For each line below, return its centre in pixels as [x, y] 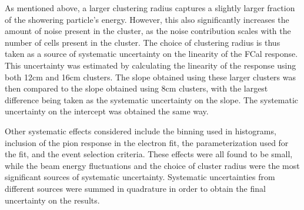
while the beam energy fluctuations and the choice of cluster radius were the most [152, 165]
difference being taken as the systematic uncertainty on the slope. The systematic [152, 99]
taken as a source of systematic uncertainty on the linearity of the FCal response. [151, 54]
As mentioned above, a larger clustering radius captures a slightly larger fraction [150, 8]
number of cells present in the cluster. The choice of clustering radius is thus [143, 42]
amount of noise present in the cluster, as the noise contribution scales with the [148, 31]
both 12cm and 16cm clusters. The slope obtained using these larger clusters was [150, 77]
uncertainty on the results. [52, 200]
